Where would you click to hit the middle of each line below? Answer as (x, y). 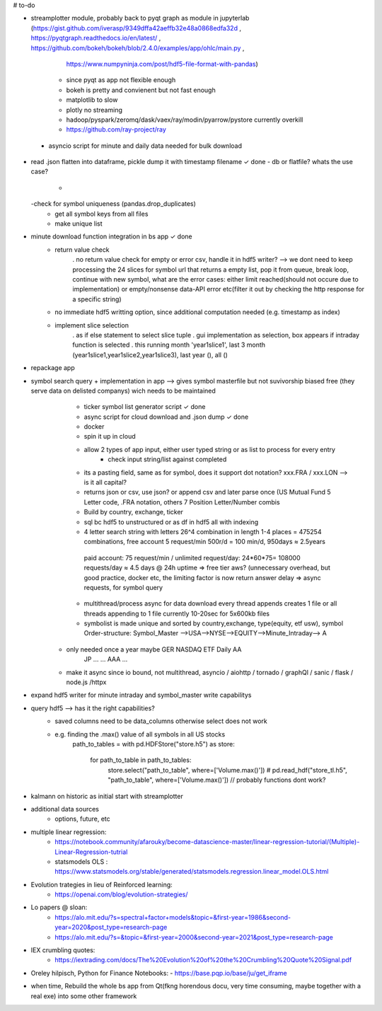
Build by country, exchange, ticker (134, 512)
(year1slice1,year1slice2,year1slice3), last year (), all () (150, 354)
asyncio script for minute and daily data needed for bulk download (145, 146)
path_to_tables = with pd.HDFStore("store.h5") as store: (154, 744)
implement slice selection (92, 325)
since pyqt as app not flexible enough (121, 80)
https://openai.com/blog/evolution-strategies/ (121, 894)
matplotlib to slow (92, 100)
